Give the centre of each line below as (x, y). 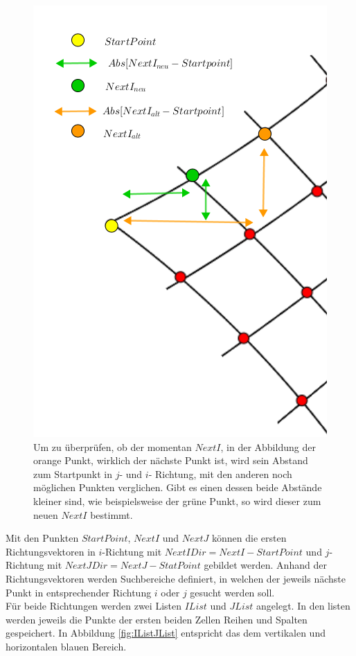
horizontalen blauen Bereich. (66, 646)
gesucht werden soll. (232, 592)
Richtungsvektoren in (51, 551)
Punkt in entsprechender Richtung (79, 592)
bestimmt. (112, 514)
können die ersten (249, 538)
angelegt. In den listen (303, 606)
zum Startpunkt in (73, 473)
